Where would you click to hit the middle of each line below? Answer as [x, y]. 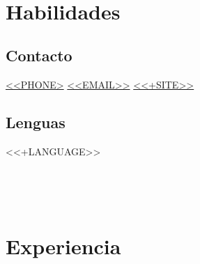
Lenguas [36, 122]
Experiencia [63, 246]
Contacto [39, 55]
